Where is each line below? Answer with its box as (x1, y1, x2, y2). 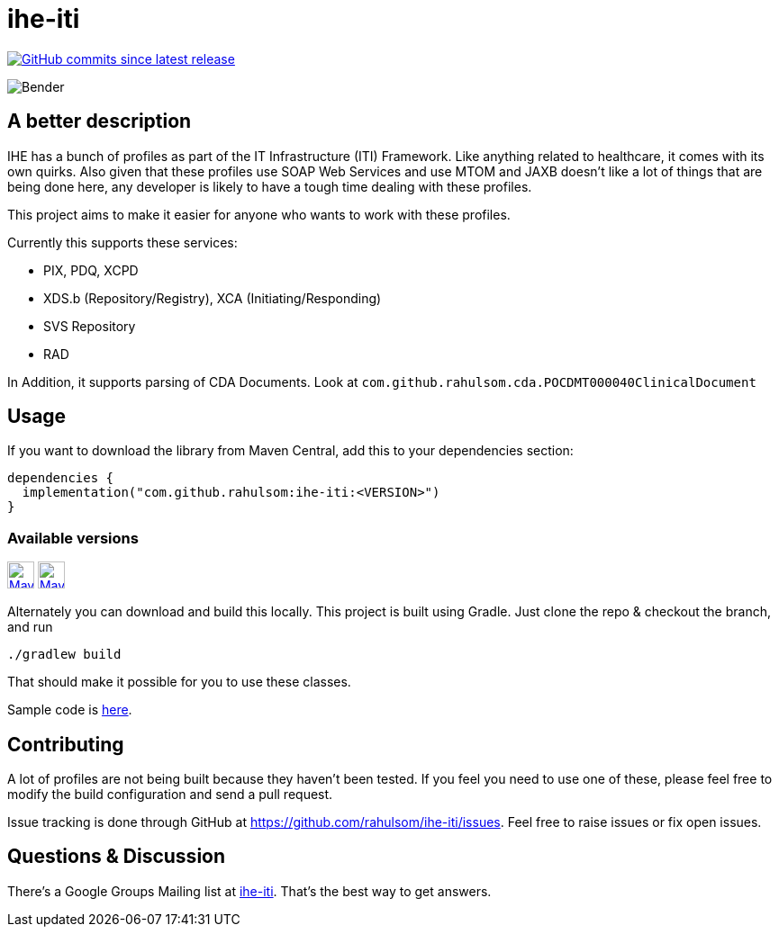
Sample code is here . (7, 702, 132, 718)
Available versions (7, 528, 139, 547)
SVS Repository (43, 318, 136, 334)
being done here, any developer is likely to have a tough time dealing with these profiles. (7, 178, 532, 194)
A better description (7, 110, 192, 133)
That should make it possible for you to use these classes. (7, 674, 351, 690)
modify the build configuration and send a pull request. (7, 786, 333, 803)
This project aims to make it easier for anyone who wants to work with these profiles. (7, 206, 511, 222)
